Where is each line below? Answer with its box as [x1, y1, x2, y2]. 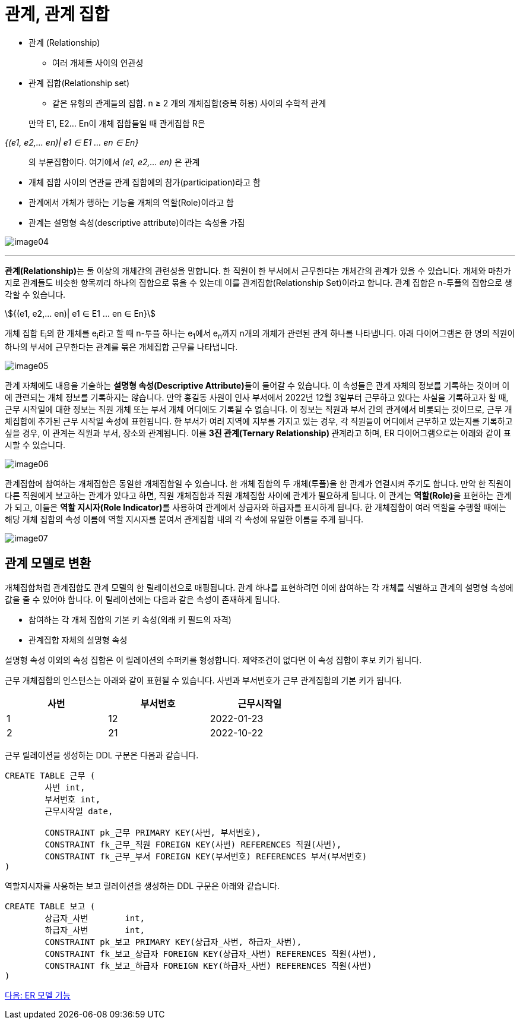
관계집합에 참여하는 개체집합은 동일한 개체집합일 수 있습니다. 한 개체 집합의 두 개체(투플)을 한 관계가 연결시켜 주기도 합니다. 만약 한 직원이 [5, 478, 512, 489]
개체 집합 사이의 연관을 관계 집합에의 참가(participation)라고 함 [28, 177, 261, 187]
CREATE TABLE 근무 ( [5, 771, 96, 781]
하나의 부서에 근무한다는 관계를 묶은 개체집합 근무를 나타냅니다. [5, 341, 238, 352]
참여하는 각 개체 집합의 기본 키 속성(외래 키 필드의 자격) [28, 615, 232, 625]
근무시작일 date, [45, 806, 113, 817]
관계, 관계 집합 [5, 4, 110, 24]
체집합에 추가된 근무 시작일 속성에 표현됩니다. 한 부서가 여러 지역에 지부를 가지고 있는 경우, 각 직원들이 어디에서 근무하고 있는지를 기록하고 [5, 415, 513, 426]
